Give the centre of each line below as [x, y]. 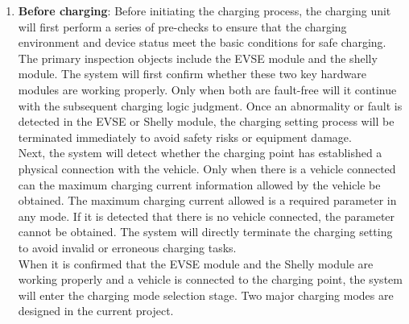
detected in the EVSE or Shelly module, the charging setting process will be [206, 121]
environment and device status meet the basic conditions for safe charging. [202, 42]
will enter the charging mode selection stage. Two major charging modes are [206, 295]
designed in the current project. [96, 311]
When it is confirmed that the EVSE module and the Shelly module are [196, 263]
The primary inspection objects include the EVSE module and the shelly [198, 58]
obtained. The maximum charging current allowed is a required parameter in [207, 200]
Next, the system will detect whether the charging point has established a [200, 153]
